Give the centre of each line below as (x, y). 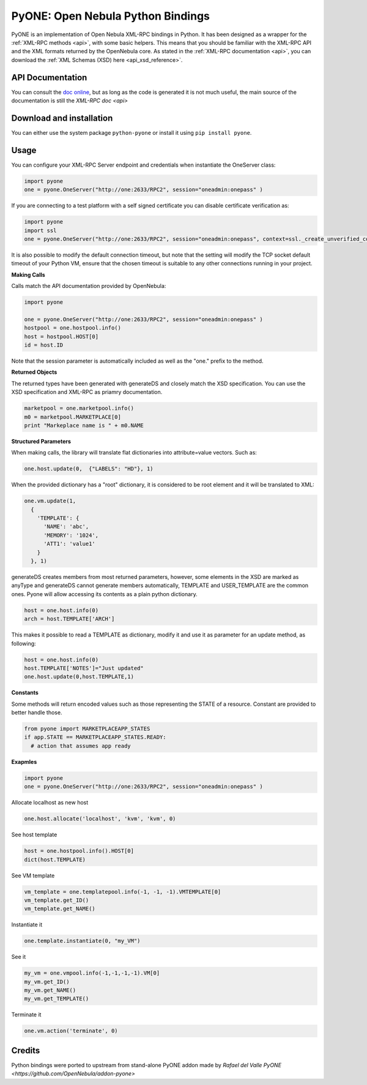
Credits (26, 1050)
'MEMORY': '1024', (71, 535)
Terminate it (26, 1015)
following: (24, 643)
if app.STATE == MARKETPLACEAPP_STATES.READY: (95, 737)
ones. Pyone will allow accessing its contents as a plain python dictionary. (105, 594)
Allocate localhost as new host (50, 803)
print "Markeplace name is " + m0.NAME (84, 425)
